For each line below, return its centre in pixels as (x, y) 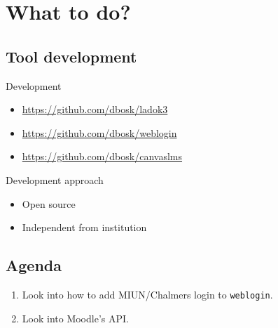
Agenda (34, 265)
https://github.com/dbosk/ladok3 (95, 109)
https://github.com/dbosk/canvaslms (102, 156)
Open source (49, 203)
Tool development (71, 56)
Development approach (55, 179)
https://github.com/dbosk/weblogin (99, 132)
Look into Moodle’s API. (75, 318)
